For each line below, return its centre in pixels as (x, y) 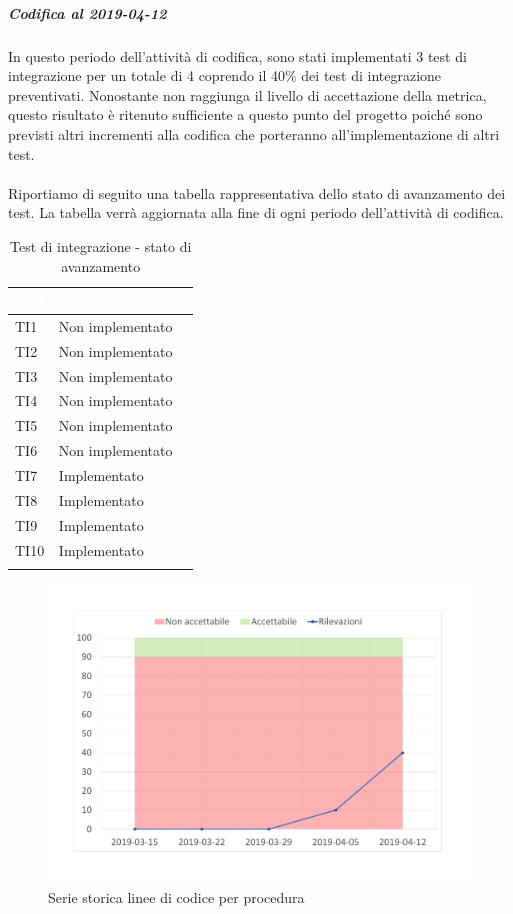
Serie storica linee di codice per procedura (176, 896)
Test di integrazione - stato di (101, 245)
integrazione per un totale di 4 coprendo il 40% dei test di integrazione (225, 75)
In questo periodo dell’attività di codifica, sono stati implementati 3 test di (237, 55)
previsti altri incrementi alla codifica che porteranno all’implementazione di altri (254, 133)
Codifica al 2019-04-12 (87, 12)
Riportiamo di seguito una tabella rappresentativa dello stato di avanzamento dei (257, 192)
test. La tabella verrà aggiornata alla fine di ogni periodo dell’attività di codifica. (256, 212)
